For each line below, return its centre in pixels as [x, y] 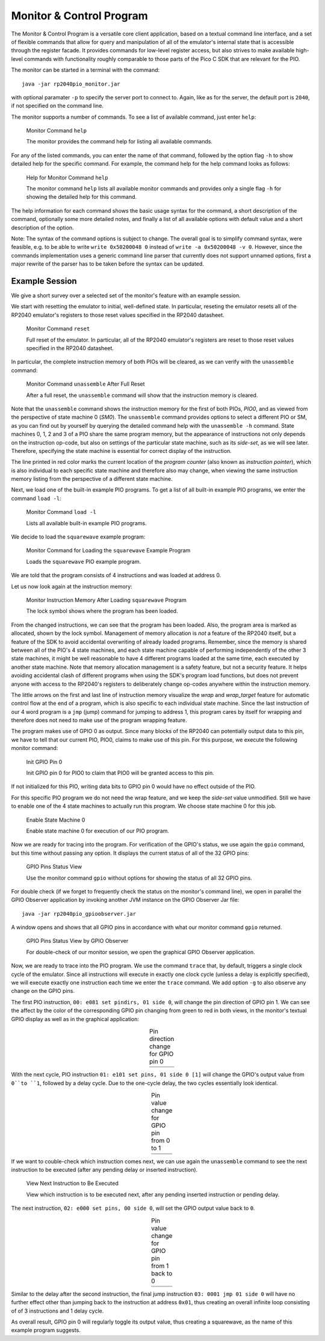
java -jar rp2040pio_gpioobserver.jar [79, 914]
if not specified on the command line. [57, 106]
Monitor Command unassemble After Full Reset [85, 384]
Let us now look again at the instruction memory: [72, 586]
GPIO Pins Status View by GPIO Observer [77, 941]
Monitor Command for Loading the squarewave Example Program [108, 551]
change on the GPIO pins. [43, 991]
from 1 [160, 1266]
